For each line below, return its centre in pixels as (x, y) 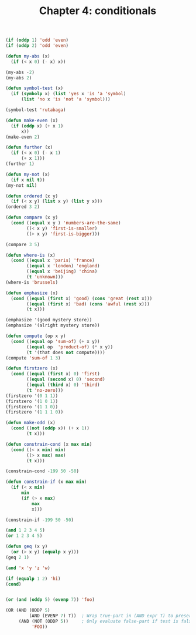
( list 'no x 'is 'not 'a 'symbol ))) (66, 99)
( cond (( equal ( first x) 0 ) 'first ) (55, 374)
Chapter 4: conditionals (98, 11)
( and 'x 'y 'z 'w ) (28, 568)
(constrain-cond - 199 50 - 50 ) (42, 471)
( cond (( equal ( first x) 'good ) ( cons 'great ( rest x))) (82, 298)
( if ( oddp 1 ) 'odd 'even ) (37, 40)
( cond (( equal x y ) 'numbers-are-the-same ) (66, 223)
